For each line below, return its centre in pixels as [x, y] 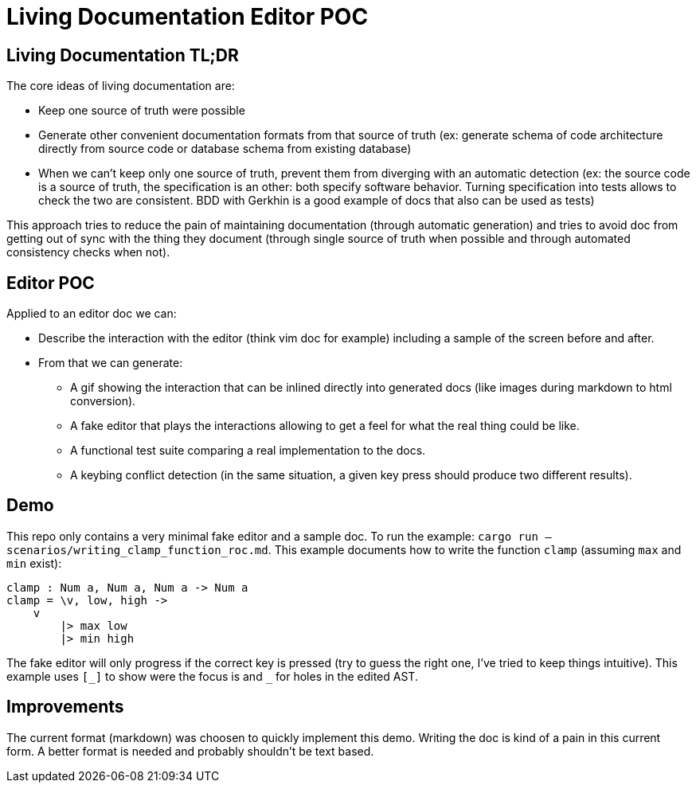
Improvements [65, 707]
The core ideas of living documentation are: [121, 86]
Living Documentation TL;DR [123, 55]
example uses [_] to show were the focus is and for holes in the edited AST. [212, 676]
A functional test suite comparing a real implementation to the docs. [248, 451]
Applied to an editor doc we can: [92, 314]
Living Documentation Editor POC [188, 17]
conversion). [103, 401]
